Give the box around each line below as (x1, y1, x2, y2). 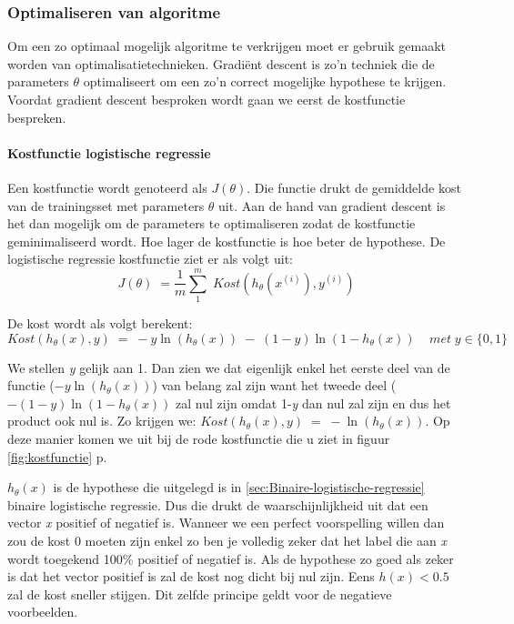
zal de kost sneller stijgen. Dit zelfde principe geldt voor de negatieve (7, 584, 392, 603)
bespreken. (7, 107, 66, 126)
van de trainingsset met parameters (7, 196, 205, 215)
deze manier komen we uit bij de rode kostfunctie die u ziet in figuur (7, 429, 390, 448)
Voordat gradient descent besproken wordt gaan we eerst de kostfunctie (7, 90, 406, 108)
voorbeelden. (7, 602, 78, 621)
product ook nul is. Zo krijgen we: (7, 411, 197, 430)
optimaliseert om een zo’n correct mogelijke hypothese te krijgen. (83, 72, 447, 91)
